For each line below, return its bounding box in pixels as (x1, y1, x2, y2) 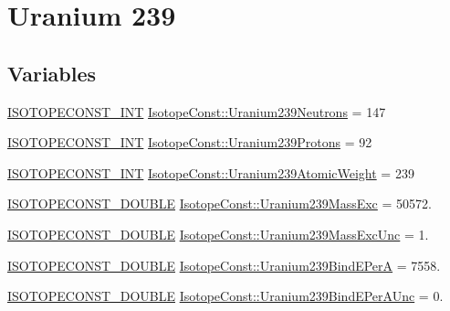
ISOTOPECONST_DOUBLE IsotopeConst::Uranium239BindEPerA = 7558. (7, 255, 441, 274)
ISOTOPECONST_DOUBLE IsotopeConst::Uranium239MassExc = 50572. (7, 194, 432, 213)
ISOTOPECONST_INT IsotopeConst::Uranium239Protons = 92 (7, 133, 372, 152)
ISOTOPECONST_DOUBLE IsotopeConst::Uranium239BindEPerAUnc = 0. (7, 286, 444, 306)
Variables (7, 59, 97, 87)
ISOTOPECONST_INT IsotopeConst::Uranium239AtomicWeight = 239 (7, 163, 414, 182)
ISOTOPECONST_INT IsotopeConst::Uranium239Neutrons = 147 (7, 102, 386, 121)
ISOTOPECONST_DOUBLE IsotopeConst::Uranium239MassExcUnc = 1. (7, 224, 429, 243)
